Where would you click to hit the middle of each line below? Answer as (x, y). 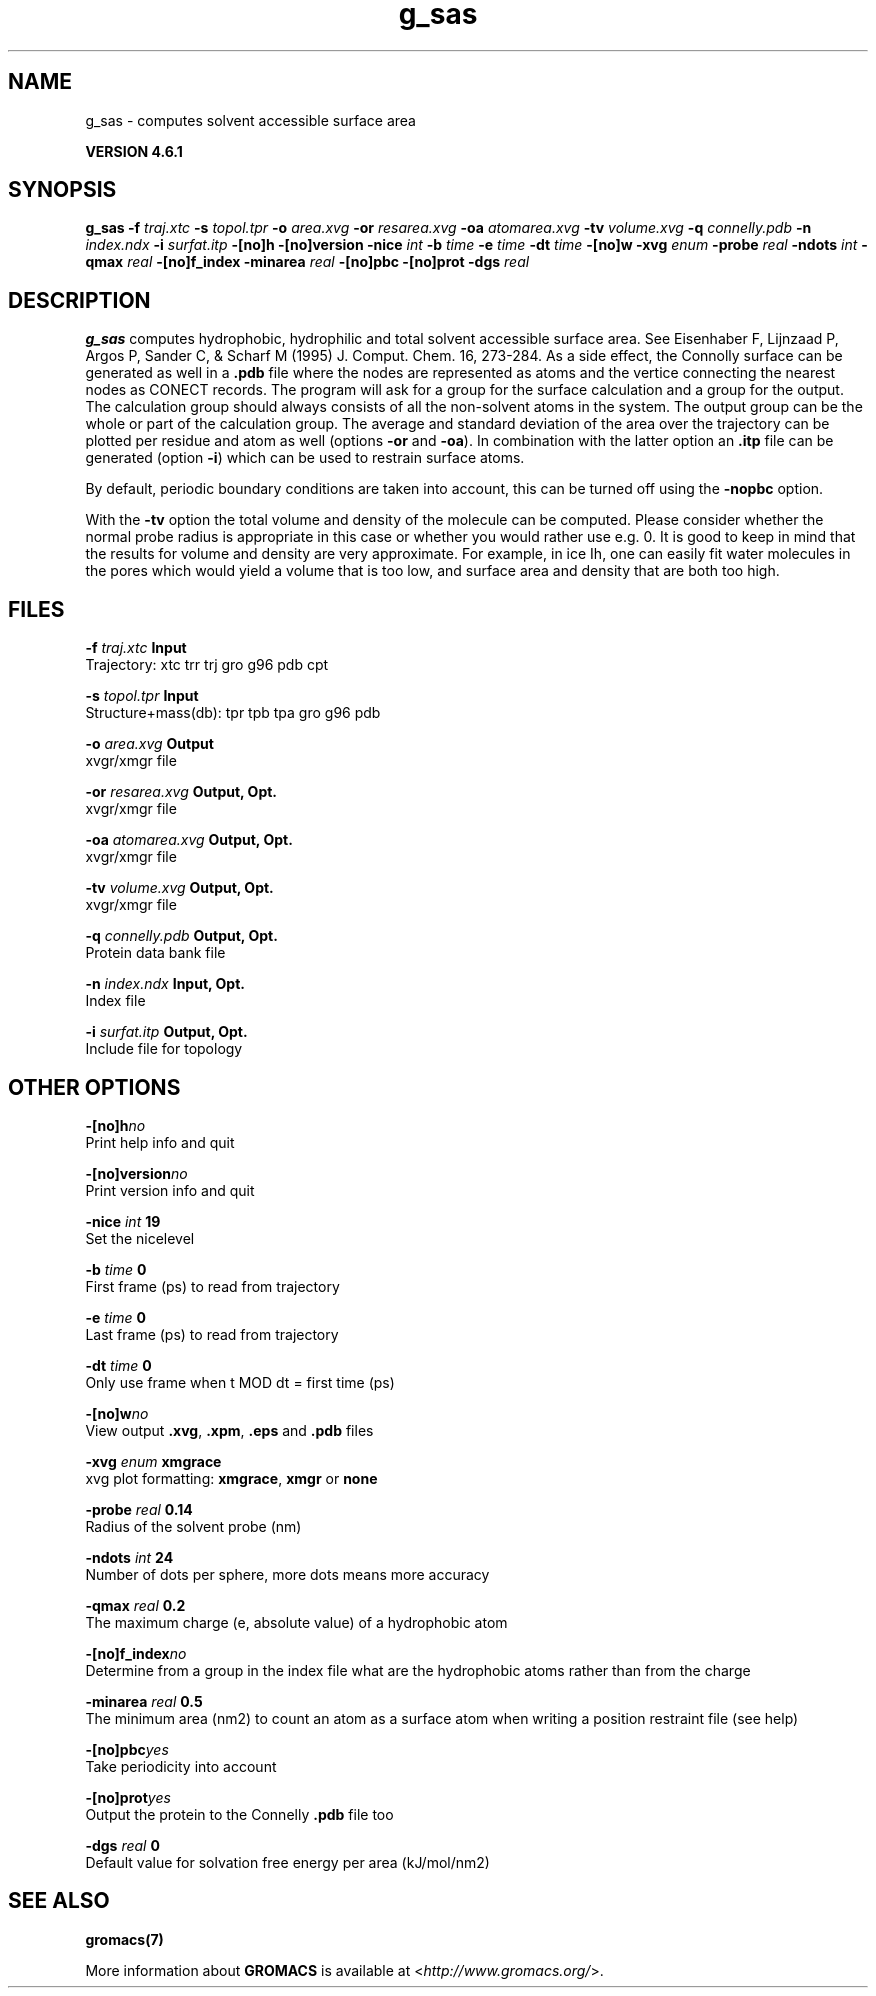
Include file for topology (164, 1049)
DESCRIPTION (79, 300)
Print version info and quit (170, 1190)
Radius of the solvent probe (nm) (193, 1526)
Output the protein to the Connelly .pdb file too (239, 1814)
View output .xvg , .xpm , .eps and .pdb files (229, 1430)
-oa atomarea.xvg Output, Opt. (189, 840)
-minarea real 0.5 (144, 1701)
